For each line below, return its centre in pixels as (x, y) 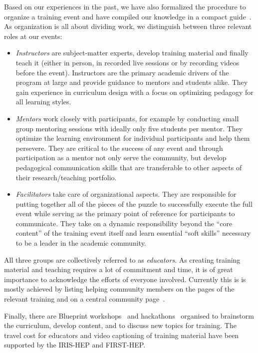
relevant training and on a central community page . (85, 299)
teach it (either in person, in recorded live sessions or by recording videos (128, 62)
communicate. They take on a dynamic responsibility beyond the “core (124, 223)
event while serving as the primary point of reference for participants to (125, 213)
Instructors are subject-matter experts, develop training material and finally (132, 53)
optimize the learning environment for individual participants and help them (133, 138)
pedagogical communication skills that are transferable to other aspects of (129, 167)
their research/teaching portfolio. (66, 177)
